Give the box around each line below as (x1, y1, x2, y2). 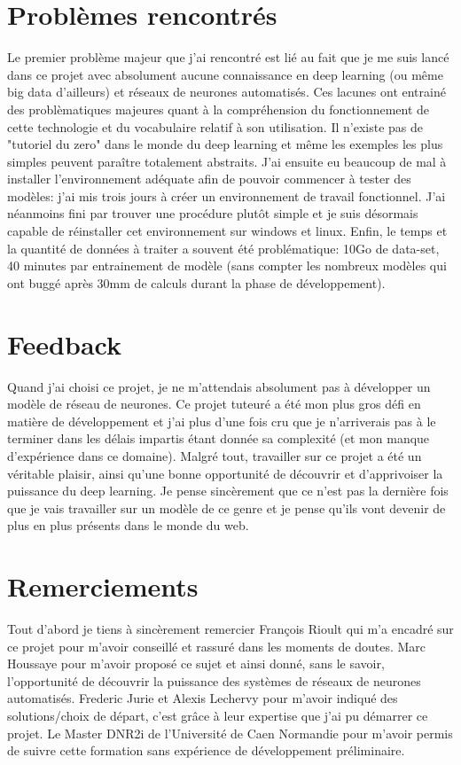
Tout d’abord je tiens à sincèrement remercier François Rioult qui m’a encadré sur (7, 620, 454, 638)
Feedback (7, 325, 121, 362)
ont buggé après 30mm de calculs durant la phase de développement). (7, 273, 386, 292)
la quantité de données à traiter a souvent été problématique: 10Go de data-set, (7, 238, 440, 257)
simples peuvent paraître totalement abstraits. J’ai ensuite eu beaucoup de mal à (7, 152, 447, 170)
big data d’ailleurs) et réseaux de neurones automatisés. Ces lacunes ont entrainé (7, 82, 446, 101)
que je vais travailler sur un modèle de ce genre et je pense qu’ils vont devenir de (7, 498, 446, 517)
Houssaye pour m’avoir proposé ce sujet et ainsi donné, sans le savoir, (7, 654, 385, 673)
